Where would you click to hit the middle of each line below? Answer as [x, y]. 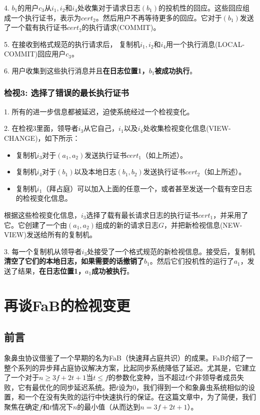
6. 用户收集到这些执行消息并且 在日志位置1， [76, 70]
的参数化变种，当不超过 [147, 377]
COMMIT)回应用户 [35, 54]
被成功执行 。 [176, 70]
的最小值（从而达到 [109, 407]
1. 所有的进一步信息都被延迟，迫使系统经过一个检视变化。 [99, 111]
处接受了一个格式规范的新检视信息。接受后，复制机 [171, 251]
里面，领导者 [57, 128]
